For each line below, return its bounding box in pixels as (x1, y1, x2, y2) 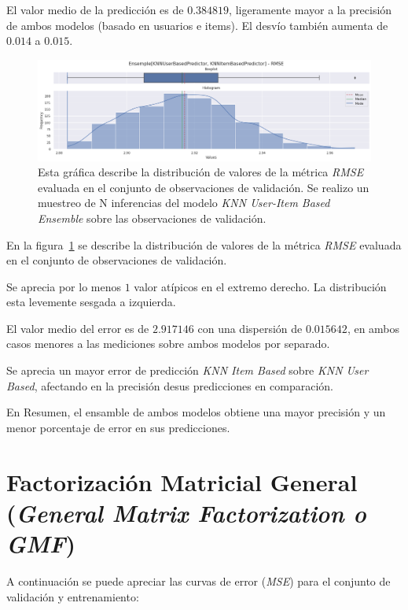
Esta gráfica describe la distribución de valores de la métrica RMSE (38, 164, 364, 180)
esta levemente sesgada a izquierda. (6, 294, 176, 310)
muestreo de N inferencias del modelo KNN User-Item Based (38, 194, 330, 211)
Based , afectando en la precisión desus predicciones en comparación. (6, 377, 333, 394)
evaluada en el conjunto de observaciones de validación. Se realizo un (38, 179, 369, 195)
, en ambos (347, 320, 400, 336)
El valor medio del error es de (6, 320, 149, 336)
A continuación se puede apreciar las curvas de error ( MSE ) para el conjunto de (6, 572, 391, 589)
